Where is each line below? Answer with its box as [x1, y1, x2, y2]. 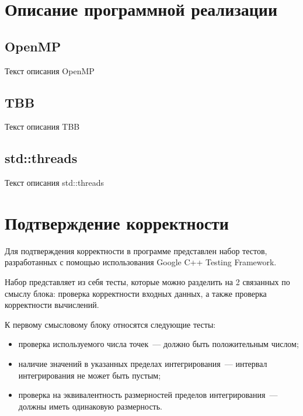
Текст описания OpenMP [5, 64, 95, 77]
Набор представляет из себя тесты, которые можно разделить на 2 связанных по [5, 276, 290, 288]
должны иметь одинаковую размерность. [18, 400, 163, 412]
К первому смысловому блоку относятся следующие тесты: [5, 318, 216, 330]
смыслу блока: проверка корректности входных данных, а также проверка [5, 287, 267, 299]
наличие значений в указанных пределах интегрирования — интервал [18, 358, 267, 370]
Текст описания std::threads [5, 176, 105, 189]
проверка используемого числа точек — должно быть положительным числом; [18, 338, 299, 350]
